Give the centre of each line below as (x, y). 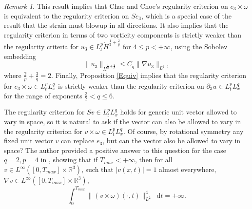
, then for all (154, 160)
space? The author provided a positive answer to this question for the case (115, 150)
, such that (97, 169)
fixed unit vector (29, 141)
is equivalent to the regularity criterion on (67, 15)
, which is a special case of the (186, 15)
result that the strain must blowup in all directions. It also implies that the (116, 25)
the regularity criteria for (41, 46)
